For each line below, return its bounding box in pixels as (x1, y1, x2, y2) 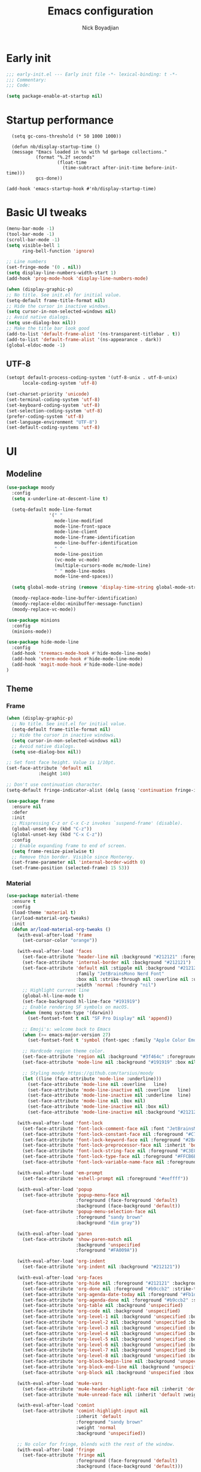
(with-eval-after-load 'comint (17, 1402, 95, 1408)
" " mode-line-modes (54, 568, 106, 574)
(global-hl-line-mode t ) (22, 993, 84, 999)
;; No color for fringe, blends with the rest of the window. (17, 1441, 175, 1447)
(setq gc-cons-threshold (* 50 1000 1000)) (11, 133, 121, 139)
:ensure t (11, 899, 36, 905)
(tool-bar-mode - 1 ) (6, 231, 55, 237)
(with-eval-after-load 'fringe (17, 1447, 95, 1453)
